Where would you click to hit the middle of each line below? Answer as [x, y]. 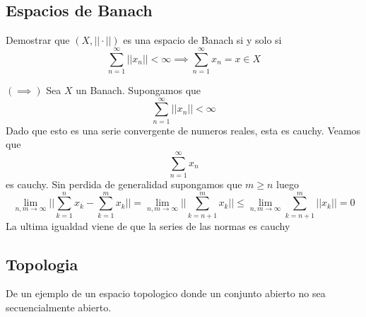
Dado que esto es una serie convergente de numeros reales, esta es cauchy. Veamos [183, 130]
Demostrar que [38, 40]
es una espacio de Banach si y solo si [202, 40]
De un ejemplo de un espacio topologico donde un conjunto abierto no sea [166, 293]
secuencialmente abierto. [59, 307]
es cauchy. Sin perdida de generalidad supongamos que [124, 184]
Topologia [42, 264]
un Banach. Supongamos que [138, 90]
